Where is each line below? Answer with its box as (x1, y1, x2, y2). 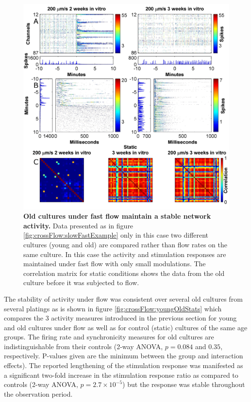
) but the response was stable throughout (122, 379, 245, 389)
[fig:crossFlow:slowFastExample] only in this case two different (23, 230, 209, 240)
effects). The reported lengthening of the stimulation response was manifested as (4, 360, 243, 370)
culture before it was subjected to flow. (23, 277, 139, 288)
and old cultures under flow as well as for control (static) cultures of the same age (4, 322, 248, 332)
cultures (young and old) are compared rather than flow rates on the (23, 239, 228, 249)
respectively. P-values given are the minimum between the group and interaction (4, 351, 243, 361)
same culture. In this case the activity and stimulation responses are (23, 249, 226, 259)
